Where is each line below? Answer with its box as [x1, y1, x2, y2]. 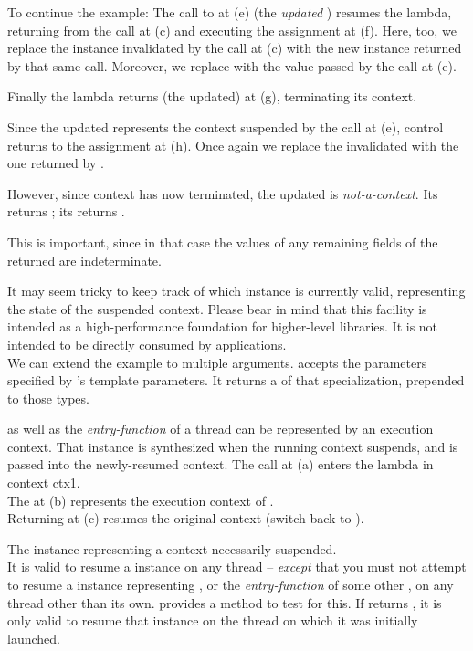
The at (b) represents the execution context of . [7, 490, 274, 509]
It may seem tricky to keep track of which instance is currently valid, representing [7, 281, 466, 300]
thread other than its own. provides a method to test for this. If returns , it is [7, 593, 442, 612]
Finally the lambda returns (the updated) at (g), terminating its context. [7, 87, 417, 106]
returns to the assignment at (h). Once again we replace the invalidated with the [7, 135, 459, 154]
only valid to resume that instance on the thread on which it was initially [7, 611, 418, 630]
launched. [7, 628, 60, 647]
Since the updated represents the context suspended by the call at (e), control [7, 117, 444, 136]
